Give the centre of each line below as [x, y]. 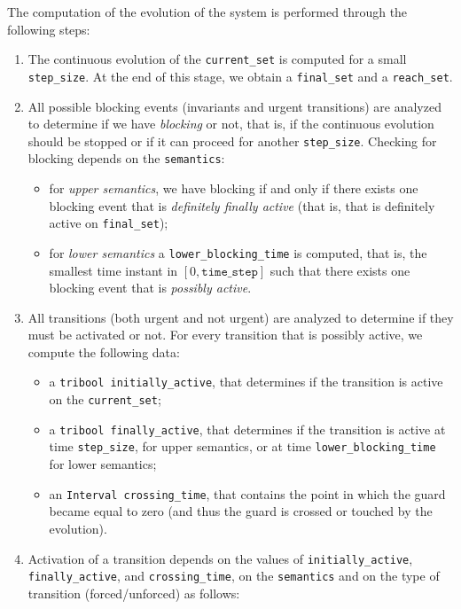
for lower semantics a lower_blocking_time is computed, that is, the [238, 252]
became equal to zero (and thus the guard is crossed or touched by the [241, 511]
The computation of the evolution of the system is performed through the [207, 12]
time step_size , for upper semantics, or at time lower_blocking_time [242, 446]
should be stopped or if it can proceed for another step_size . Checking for [232, 141]
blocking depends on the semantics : [126, 158]
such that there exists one [340, 270]
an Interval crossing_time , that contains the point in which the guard [247, 493]
